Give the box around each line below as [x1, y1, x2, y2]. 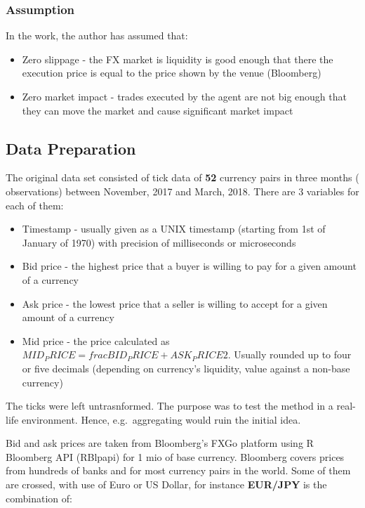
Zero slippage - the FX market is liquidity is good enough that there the [22, 51, 333, 66]
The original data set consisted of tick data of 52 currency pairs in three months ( [6, 170, 359, 185]
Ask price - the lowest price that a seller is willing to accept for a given [22, 296, 328, 311]
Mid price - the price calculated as [22, 333, 170, 348]
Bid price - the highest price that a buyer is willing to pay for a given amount [22, 259, 357, 273]
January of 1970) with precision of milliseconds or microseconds [22, 235, 296, 249]
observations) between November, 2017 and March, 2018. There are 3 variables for [6, 183, 359, 198]
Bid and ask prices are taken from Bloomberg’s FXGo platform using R [6, 436, 314, 450]
